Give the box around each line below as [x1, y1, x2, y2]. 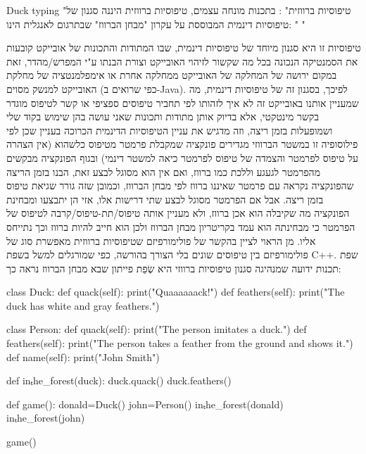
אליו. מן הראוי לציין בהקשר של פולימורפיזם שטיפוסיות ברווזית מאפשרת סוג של [6, 233, 316, 248]
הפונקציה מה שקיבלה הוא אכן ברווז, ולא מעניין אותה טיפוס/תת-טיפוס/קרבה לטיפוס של [6, 206, 350, 220]
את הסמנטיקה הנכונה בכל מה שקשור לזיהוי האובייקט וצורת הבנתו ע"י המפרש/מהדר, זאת [6, 53, 358, 68]
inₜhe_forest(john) [6, 410, 85, 425]
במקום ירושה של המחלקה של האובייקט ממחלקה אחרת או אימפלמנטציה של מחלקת [6, 68, 337, 82]
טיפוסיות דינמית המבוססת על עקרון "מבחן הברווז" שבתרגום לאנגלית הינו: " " [6, 16, 305, 31]
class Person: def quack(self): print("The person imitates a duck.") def [6, 322, 307, 336]
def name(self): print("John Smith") [6, 349, 160, 364]
